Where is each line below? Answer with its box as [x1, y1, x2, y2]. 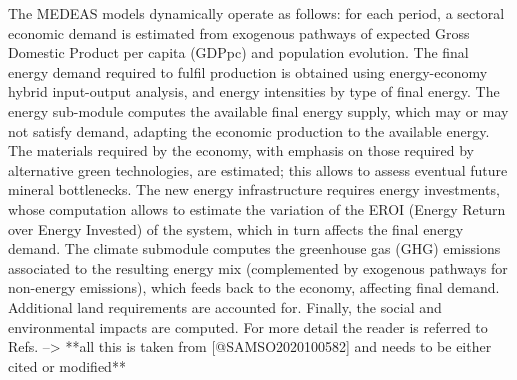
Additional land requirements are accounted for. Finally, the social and [8, 296, 442, 317]
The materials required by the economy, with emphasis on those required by [8, 140, 474, 161]
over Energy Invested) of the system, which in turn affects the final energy [8, 218, 464, 239]
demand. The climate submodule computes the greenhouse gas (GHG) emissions [8, 238, 501, 259]
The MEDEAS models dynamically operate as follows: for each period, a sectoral [8, 3, 505, 23]
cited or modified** [8, 355, 126, 376]
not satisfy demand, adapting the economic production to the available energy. [8, 120, 490, 141]
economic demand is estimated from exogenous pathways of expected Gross [8, 22, 470, 43]
